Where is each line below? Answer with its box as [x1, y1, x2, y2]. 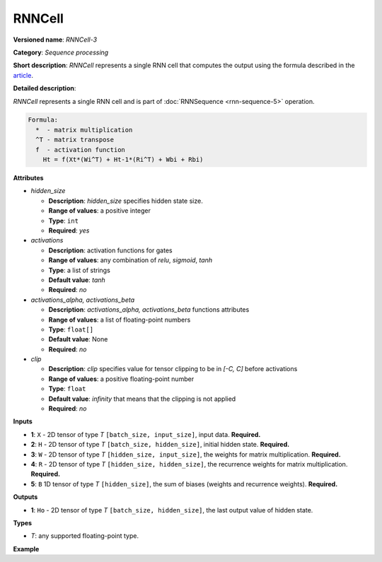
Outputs [13, 493, 38, 501]
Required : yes [48, 226, 90, 235]
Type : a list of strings [48, 266, 111, 274]
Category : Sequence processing [13, 48, 109, 57]
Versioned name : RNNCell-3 [13, 35, 98, 44]
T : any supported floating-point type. [30, 532, 139, 540]
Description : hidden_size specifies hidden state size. [48, 197, 203, 205]
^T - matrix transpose [35, 136, 115, 144]
